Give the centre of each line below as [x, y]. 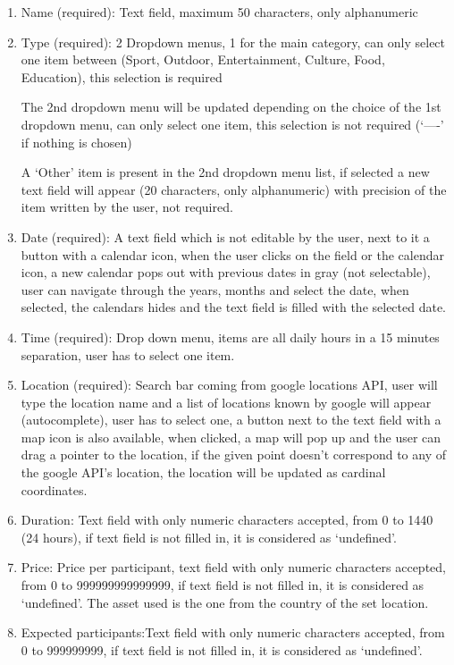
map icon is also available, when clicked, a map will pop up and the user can [231, 437]
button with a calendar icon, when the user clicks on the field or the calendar [232, 254]
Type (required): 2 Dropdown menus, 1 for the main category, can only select [233, 42]
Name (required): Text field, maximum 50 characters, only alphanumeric [219, 12]
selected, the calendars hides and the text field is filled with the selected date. [234, 307]
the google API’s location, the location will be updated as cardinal [203, 472]
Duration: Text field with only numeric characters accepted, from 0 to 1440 [227, 520]
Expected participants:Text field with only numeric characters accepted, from [233, 632]
